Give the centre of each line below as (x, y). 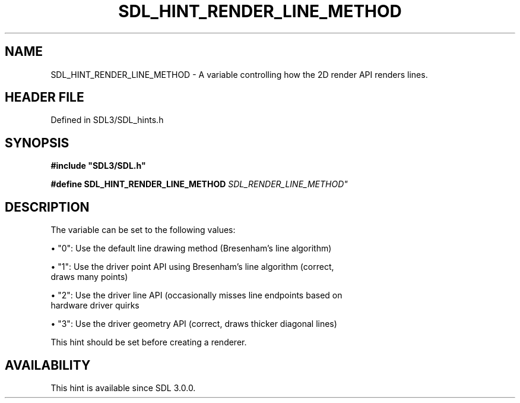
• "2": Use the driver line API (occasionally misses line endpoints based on (196, 295)
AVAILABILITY (48, 365)
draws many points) (89, 277)
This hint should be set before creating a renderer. (149, 342)
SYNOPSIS (37, 143)
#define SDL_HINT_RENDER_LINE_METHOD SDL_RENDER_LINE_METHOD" (199, 184)
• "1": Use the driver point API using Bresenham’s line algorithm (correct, (192, 267)
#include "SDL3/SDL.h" (98, 166)
